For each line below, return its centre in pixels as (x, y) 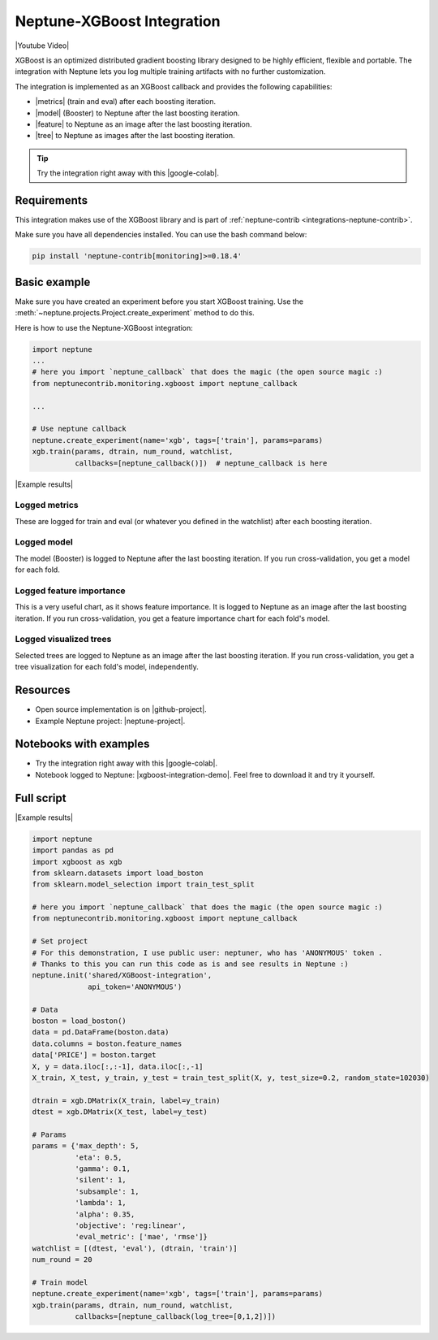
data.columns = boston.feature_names (107, 1043)
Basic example (53, 282)
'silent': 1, (101, 1180)
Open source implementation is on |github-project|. (121, 709)
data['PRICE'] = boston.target (94, 1055)
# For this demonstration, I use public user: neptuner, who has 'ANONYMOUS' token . (207, 952)
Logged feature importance (70, 591)
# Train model (60, 1282)
